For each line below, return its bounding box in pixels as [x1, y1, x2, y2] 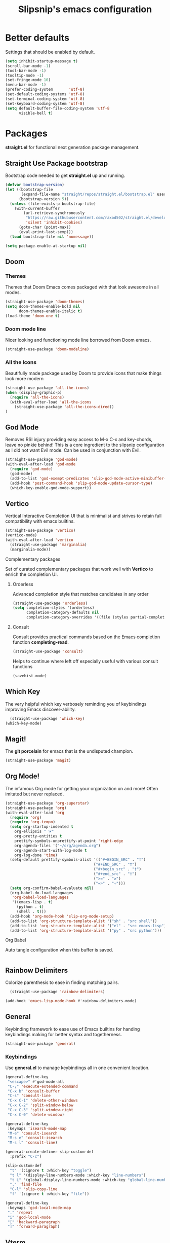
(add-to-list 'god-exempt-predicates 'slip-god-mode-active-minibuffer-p [10, 476, 168, 481]
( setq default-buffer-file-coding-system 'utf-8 [5, 105, 110, 111]
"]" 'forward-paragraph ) [7, 1224, 60, 1229]
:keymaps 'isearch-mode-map [7, 1126, 67, 1131]
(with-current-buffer [14, 206, 60, 211]
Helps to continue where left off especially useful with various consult [12, 658, 158, 664]
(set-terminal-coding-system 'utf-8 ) [5, 96, 85, 101]
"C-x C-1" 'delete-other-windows [7, 1098, 78, 1103]
